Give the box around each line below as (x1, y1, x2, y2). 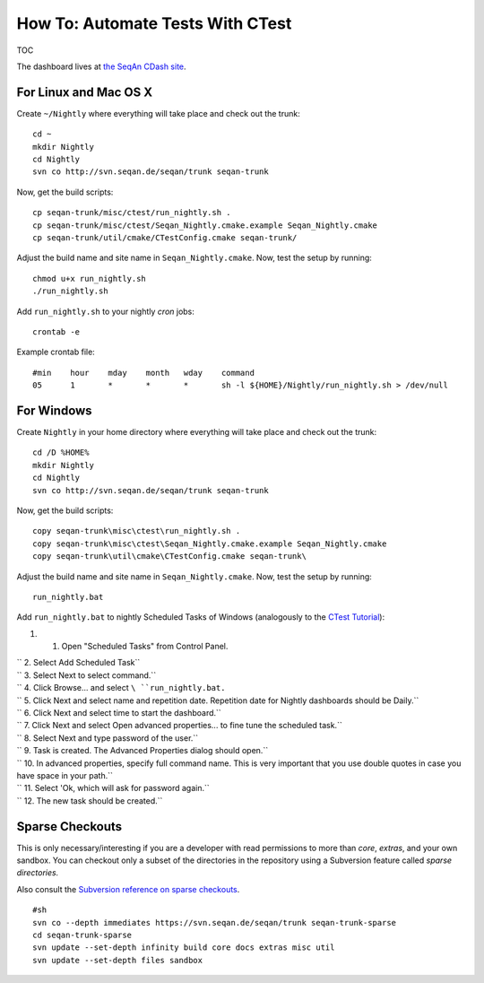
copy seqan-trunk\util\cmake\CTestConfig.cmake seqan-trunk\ (32, 552, 307, 561)
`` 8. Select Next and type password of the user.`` (16, 732, 199, 744)
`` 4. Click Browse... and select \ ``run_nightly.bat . (16, 683, 226, 693)
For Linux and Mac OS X (16, 84, 152, 100)
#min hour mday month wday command (32, 368, 255, 378)
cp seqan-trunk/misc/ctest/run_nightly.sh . (32, 207, 232, 218)
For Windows (16, 403, 93, 418)
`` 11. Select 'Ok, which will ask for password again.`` (16, 783, 210, 794)
